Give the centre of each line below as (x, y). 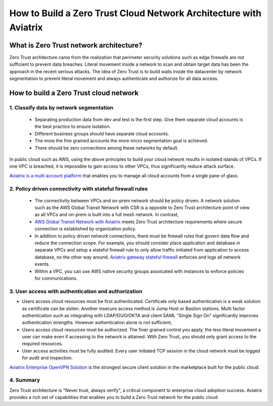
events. (42, 264)
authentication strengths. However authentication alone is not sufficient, (97, 323)
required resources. (42, 344)
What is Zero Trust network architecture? (76, 45)
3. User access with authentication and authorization (76, 291)
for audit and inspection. (48, 358)
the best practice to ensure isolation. (73, 127)
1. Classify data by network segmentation (61, 108)
